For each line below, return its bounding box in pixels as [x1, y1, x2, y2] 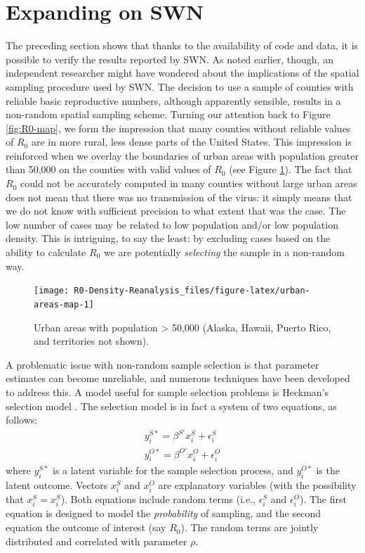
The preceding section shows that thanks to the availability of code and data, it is [6, 38, 359, 53]
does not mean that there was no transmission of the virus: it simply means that [6, 189, 352, 204]
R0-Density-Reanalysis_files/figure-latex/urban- [74, 286, 310, 296]
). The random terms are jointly [180, 520, 319, 535]
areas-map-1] [34, 299, 94, 310]
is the [316, 463, 340, 478]
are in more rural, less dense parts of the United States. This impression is [31, 134, 352, 149]
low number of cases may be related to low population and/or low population [6, 217, 338, 231]
